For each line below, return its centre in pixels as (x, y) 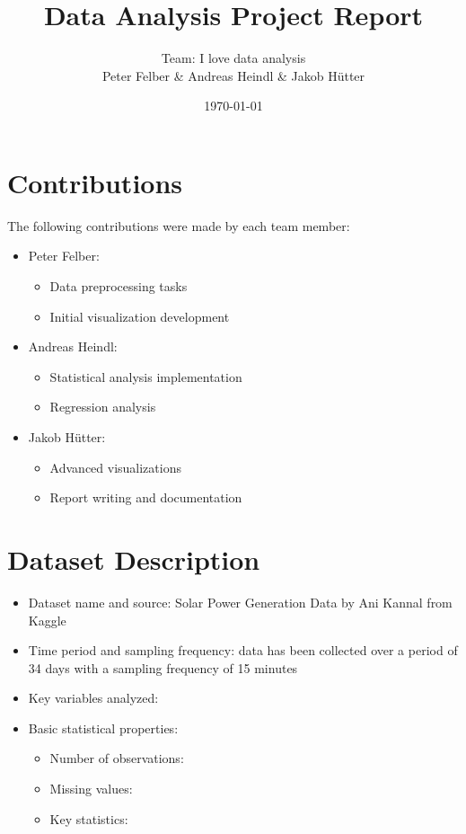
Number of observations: (117, 758)
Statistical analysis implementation (146, 376)
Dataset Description (134, 559)
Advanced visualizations (115, 467)
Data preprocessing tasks (119, 286)
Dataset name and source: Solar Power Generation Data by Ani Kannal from (240, 602)
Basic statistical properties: (103, 728)
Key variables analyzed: (93, 698)
